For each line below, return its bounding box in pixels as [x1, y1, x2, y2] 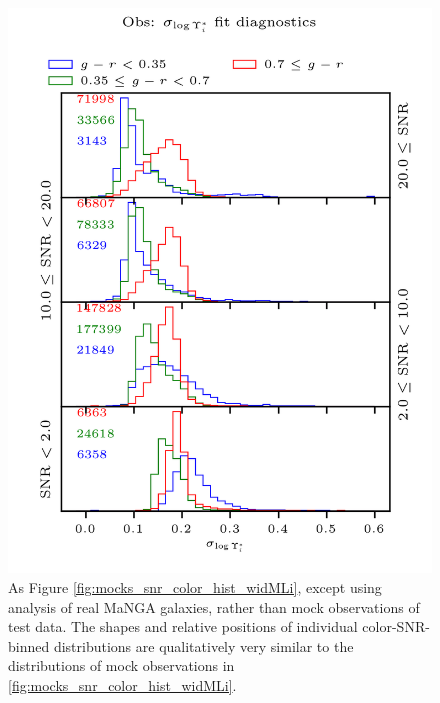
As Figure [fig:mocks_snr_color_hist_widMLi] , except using [8, 576, 382, 597]
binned [8, 635, 50, 656]
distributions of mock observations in [8, 655, 235, 676]
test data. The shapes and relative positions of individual [8, 616, 358, 637]
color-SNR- [362, 616, 430, 637]
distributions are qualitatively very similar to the [53, 635, 354, 656]
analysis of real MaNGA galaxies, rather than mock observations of [8, 596, 420, 617]
